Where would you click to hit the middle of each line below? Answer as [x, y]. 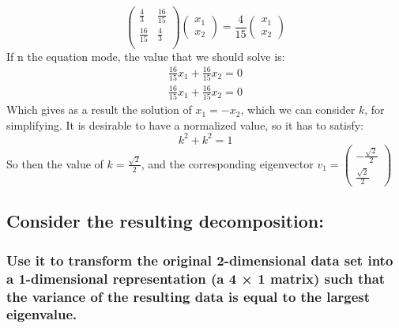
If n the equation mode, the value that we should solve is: [146, 56]
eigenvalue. [42, 314]
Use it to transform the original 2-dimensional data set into [200, 260]
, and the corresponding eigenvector [227, 163]
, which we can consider [298, 109]
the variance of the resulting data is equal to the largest [188, 296]
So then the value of [55, 163]
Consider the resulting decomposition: [165, 221]
